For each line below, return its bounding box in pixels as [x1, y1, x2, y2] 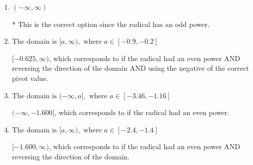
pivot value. [12, 72, 48, 83]
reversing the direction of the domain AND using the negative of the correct [12, 63, 249, 73]
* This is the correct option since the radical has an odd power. [12, 18, 210, 29]
